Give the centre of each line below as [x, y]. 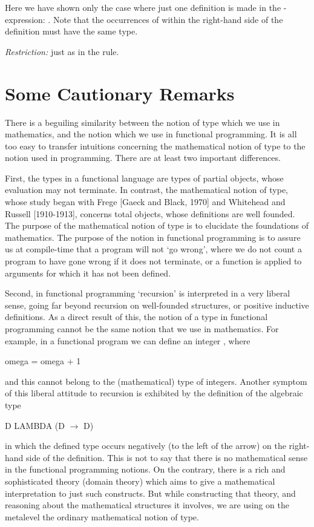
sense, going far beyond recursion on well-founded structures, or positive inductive [157, 305]
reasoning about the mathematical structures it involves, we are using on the [147, 505]
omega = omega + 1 [43, 361]
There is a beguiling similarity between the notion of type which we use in [142, 122]
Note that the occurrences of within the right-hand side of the [168, 19]
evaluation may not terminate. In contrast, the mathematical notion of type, [146, 190]
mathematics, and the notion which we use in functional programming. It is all [151, 134]
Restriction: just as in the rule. [62, 51]
